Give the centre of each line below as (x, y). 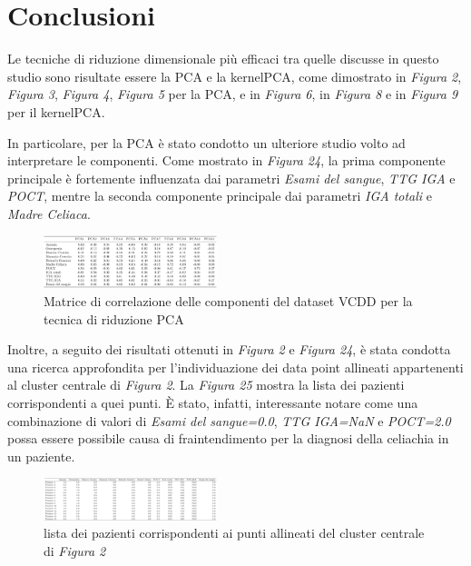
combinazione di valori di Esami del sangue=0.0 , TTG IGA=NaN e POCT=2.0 (229, 420)
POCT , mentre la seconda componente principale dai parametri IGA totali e (220, 196)
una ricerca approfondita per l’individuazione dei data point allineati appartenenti (235, 367)
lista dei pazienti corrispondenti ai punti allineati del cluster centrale (234, 533)
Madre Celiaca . (49, 213)
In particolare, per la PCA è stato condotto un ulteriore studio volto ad (206, 142)
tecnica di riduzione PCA (114, 318)
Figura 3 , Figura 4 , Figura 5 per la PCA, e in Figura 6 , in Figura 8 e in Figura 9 (233, 94)
